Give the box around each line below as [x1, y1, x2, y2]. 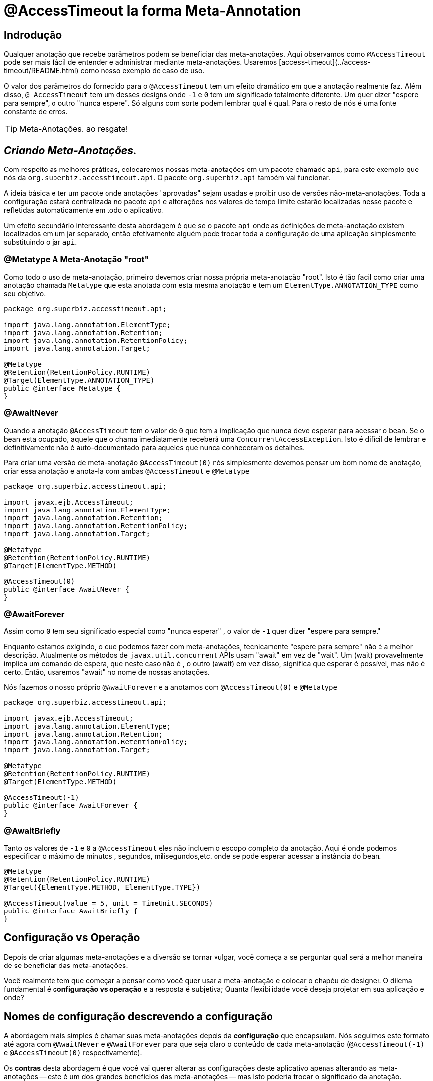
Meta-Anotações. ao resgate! [19, 124, 128, 134]
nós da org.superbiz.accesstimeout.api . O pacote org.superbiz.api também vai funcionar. [4, 173, 330, 182]
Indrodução [4, 28, 62, 41]
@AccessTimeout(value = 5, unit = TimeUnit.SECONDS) [4, 899, 213, 908]
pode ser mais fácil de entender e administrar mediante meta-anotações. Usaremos [4, 58, 277, 67]
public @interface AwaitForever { [4, 801, 138, 810]
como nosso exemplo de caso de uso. [80, 66, 205, 75]
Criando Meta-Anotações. [4, 144, 137, 157]
